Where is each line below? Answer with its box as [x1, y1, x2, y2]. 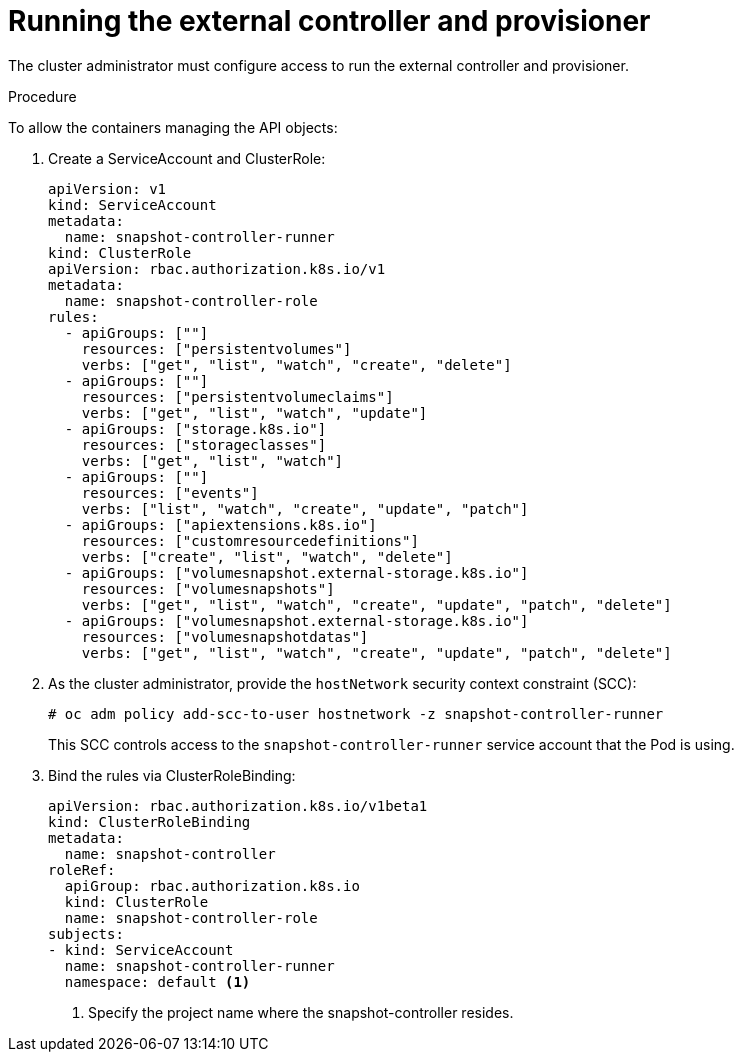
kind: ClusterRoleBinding [48, 813, 251, 830]
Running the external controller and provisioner [8, 4, 651, 38]
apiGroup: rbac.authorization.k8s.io [64, 877, 360, 894]
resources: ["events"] [81, 484, 259, 501]
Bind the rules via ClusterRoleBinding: [48, 766, 296, 784]
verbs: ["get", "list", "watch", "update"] [81, 404, 428, 421]
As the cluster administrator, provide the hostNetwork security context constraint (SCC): [48, 674, 637, 692]
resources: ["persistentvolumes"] [81, 340, 352, 357]
